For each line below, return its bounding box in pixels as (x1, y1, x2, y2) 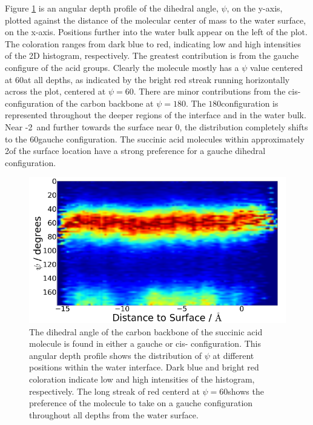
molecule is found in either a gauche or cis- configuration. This (29, 337, 262, 350)
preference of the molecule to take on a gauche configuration (29, 397, 253, 409)
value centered (249, 61, 303, 73)
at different (213, 349, 254, 361)
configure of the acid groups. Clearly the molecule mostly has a (5, 61, 239, 73)
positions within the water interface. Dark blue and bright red (29, 361, 259, 373)
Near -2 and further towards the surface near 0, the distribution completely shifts (5, 120, 308, 133)
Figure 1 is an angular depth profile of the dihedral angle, (5, 2, 219, 14)
